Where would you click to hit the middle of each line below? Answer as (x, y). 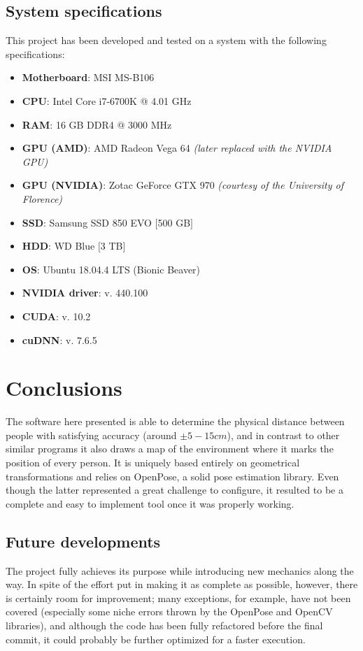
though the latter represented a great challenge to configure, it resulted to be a (175, 490)
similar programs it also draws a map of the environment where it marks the (170, 449)
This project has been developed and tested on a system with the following (166, 40)
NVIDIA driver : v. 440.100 (85, 293)
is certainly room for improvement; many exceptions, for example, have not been (178, 598)
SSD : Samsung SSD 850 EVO (87, 222)
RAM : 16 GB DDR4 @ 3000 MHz (97, 124)
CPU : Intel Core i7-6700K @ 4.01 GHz (107, 100)
